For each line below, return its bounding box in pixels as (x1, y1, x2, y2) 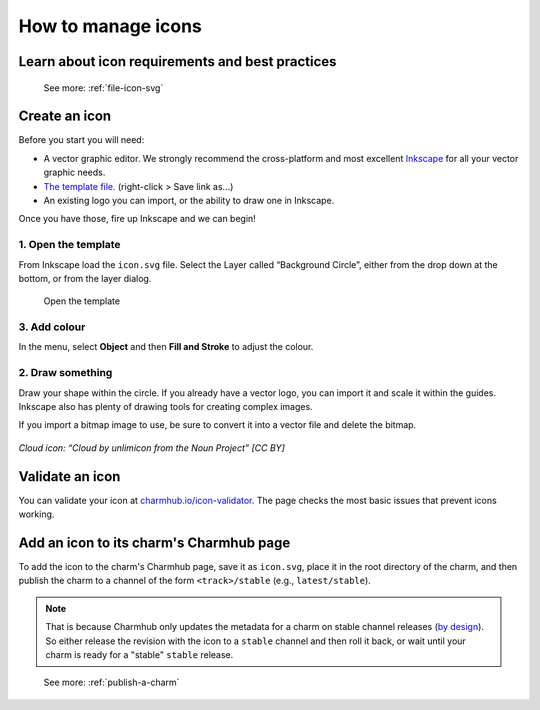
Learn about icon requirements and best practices (18, 53, 337, 70)
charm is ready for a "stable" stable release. (45, 648, 234, 660)
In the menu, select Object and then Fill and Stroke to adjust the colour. (18, 341, 314, 353)
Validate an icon (18, 468, 121, 485)
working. (18, 508, 55, 520)
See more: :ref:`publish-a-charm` (43, 676, 180, 689)
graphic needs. (43, 166, 106, 179)
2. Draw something (18, 366, 113, 380)
